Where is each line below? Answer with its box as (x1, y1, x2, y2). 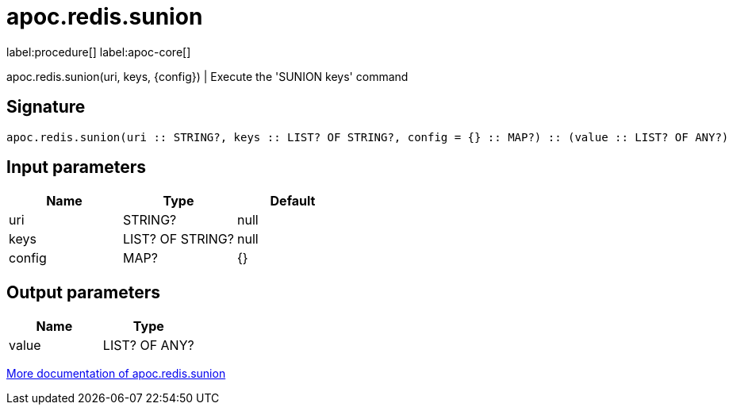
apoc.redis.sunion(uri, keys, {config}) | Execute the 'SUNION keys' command (6, 69, 409, 83)
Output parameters (6, 282, 160, 302)
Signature (6, 97, 86, 117)
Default (270, 193, 316, 209)
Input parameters (6, 157, 147, 178)
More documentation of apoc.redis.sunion (6, 367, 226, 381)
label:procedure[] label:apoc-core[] (6, 44, 191, 59)
